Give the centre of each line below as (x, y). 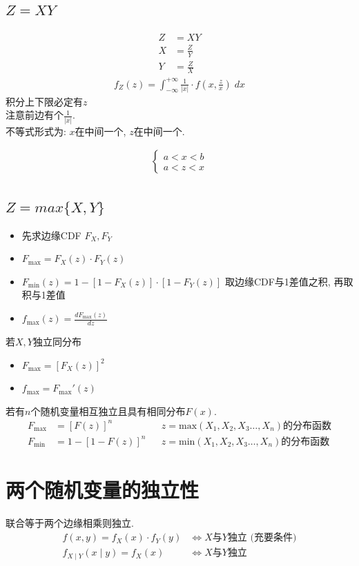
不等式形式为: (36, 131)
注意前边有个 (35, 115)
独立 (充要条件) (262, 538)
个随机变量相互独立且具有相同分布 (108, 411)
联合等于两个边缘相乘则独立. (70, 522)
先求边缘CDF (51, 235)
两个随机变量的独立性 (103, 489)
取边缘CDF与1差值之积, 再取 (289, 281)
